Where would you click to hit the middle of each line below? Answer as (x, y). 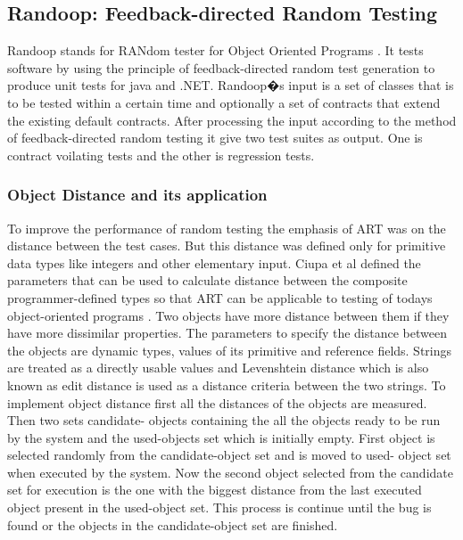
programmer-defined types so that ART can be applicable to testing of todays (220, 297)
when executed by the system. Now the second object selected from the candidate (230, 472)
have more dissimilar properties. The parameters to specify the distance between (227, 333)
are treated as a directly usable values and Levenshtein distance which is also (218, 368)
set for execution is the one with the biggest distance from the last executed (215, 490)
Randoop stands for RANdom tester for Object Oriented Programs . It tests (215, 50)
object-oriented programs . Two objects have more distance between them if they (228, 315)
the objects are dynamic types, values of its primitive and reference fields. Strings (230, 350)
